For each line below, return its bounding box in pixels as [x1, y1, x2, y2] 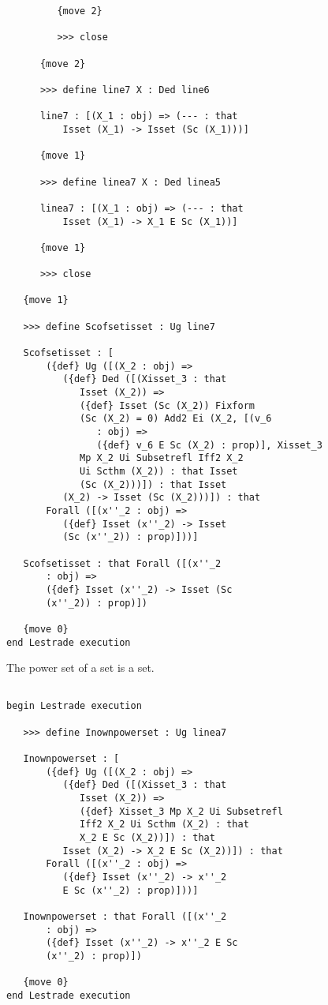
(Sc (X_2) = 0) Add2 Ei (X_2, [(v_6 [80, 413, 272, 425]
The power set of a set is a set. [6, 659, 155, 676]
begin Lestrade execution [6, 700, 142, 712]
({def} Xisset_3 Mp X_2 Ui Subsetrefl [80, 805, 283, 817]
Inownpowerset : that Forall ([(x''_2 [23, 910, 227, 922]
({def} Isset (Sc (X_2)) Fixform [80, 399, 255, 411]
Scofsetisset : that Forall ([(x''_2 [23, 557, 222, 569]
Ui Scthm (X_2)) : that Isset [80, 465, 238, 477]
